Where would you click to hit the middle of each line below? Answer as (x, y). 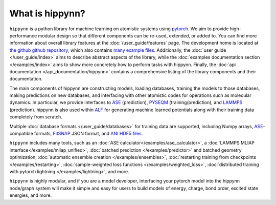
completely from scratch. (36, 117)
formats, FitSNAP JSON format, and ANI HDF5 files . (88, 134)
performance (23, 35)
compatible (21, 134)
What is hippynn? (47, 13)
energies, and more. (31, 195)
